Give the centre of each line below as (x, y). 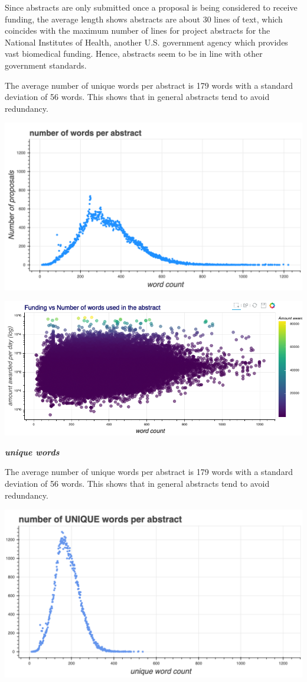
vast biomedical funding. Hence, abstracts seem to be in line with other (134, 54)
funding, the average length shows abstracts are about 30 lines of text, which (144, 19)
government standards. (46, 65)
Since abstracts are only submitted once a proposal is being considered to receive (151, 7)
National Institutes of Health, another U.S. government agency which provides (146, 42)
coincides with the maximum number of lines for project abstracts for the (138, 30)
